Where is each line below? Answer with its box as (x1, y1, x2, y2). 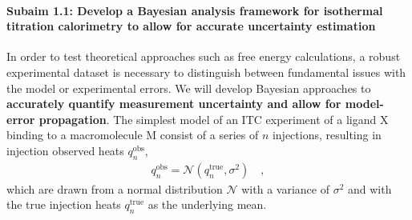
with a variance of (241, 180, 329, 197)
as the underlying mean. (147, 196, 267, 213)
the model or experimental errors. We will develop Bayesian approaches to (6, 79, 371, 96)
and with (347, 180, 392, 197)
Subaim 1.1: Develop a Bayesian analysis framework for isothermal (6, 2, 383, 18)
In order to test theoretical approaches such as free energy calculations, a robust (6, 48, 401, 65)
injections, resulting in (272, 126, 382, 143)
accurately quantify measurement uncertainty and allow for (6, 95, 341, 112)
